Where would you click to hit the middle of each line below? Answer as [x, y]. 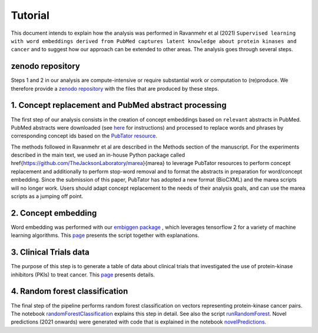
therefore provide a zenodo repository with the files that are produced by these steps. [115, 88]
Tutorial [30, 15]
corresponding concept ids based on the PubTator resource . [84, 136]
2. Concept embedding [54, 213]
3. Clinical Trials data [50, 253]
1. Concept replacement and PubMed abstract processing [119, 105]
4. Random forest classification [69, 291]
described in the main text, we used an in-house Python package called [98, 155]
